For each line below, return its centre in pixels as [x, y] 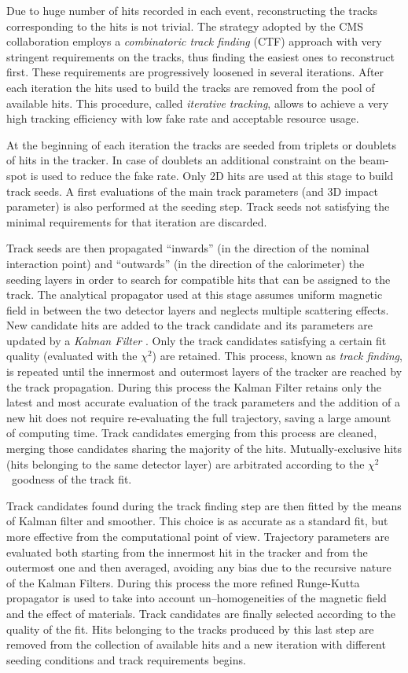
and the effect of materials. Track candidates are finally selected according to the [201, 613]
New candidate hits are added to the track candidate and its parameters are [189, 325]
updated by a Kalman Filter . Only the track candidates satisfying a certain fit [197, 340]
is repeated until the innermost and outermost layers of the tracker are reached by [204, 371]
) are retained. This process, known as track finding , [277, 356]
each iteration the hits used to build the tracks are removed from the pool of [191, 87]
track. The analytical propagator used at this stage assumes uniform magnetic [195, 294]
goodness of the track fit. [72, 479]
